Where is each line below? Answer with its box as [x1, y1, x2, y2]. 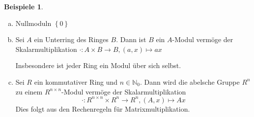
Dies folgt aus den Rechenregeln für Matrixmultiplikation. [15, 103, 190, 114]
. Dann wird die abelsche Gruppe [140, 76, 240, 87]
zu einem [15, 86, 43, 96]
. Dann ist [116, 34, 146, 45]
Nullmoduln [15, 18, 52, 28]
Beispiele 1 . [4, 1, 43, 11]
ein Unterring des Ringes [34, 34, 109, 45]
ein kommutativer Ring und [34, 76, 118, 87]
